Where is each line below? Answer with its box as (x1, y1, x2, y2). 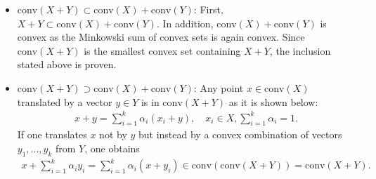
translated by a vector (17, 94, 112, 109)
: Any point (193, 80, 244, 95)
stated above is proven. (17, 57, 117, 72)
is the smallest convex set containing (84, 43, 241, 58)
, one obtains (84, 141, 140, 156)
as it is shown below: (228, 94, 318, 109)
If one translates (17, 127, 87, 142)
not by (99, 127, 127, 142)
